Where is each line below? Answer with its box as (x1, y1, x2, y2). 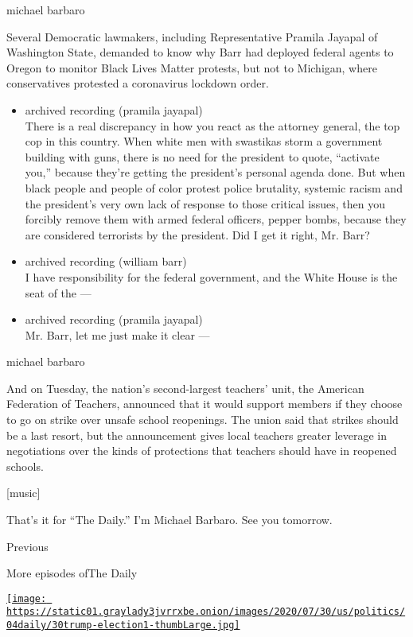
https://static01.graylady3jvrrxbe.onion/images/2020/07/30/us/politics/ (6, 606, 406, 618)
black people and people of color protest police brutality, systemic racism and (25, 179, 403, 196)
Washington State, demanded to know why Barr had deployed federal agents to (6, 44, 394, 60)
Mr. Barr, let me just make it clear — (25, 326, 210, 343)
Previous (6, 538, 49, 554)
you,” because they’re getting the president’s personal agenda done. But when (25, 164, 406, 181)
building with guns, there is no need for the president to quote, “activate (25, 148, 380, 165)
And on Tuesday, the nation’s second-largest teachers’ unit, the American (6, 379, 364, 396)
